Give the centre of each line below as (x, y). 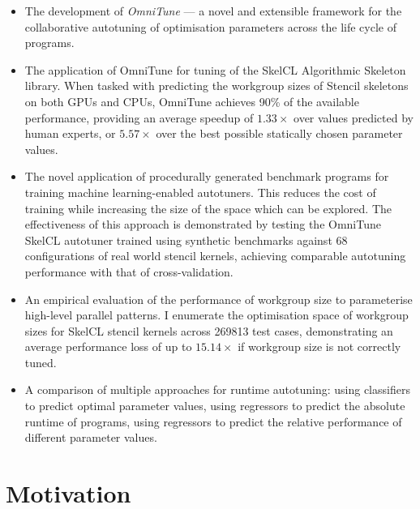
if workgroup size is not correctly (319, 346)
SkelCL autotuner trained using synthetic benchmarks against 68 (186, 240)
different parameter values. (91, 437)
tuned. (41, 362)
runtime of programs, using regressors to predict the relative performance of (213, 421)
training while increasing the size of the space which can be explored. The (208, 208)
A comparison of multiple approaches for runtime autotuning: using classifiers (217, 389)
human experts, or (70, 133)
